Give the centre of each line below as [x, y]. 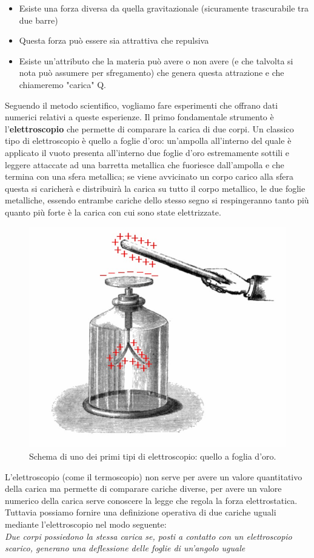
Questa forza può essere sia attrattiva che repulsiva [114, 40]
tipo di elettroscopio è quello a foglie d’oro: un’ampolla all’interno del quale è [148, 141]
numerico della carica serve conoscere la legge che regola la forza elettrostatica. [151, 500]
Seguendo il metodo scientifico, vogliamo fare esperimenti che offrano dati [142, 105]
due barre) [38, 20]
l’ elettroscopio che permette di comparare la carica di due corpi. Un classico [149, 128]
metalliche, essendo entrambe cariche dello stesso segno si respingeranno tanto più [157, 200]
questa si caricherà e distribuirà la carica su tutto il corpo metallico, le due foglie [155, 188]
